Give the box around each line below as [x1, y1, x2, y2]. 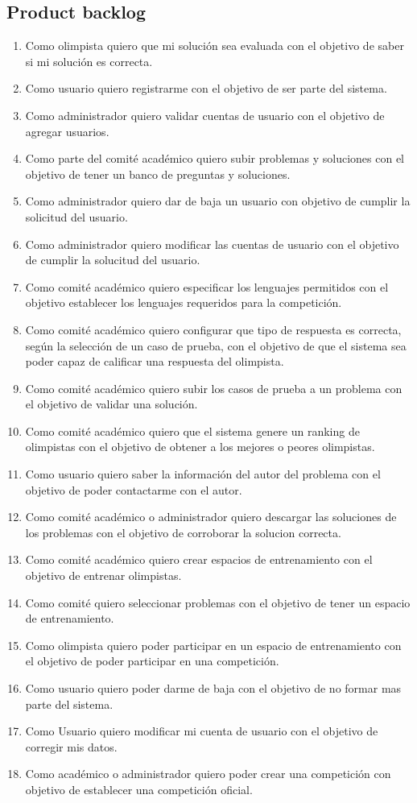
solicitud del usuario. [25, 208, 128, 225]
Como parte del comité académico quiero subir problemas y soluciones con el [25, 150, 404, 167]
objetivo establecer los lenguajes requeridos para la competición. [25, 294, 342, 311]
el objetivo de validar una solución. [25, 395, 198, 412]
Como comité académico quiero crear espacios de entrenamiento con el [25, 551, 373, 568]
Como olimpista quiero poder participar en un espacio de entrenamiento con [25, 636, 402, 653]
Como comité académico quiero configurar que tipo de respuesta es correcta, [25, 321, 402, 337]
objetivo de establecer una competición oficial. [25, 780, 253, 797]
